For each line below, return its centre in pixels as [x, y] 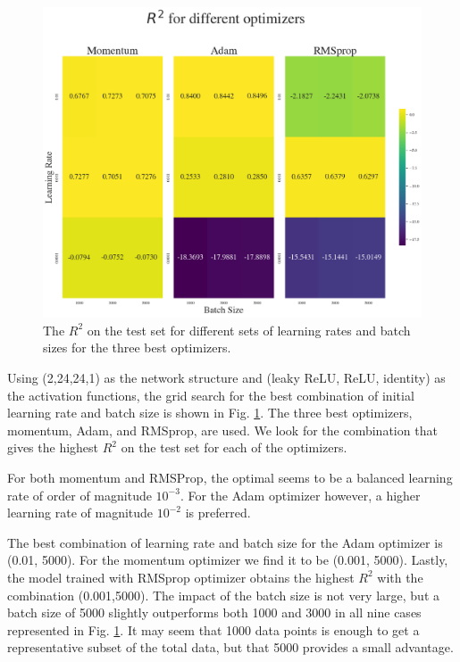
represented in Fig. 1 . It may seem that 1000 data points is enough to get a [213, 629]
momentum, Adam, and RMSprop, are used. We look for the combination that [222, 430]
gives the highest [53, 447]
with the [400, 577]
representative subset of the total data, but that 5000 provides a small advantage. [230, 647]
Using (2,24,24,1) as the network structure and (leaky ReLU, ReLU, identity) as [226, 377]
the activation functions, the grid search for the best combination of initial [211, 395]
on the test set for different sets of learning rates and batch [249, 330]
